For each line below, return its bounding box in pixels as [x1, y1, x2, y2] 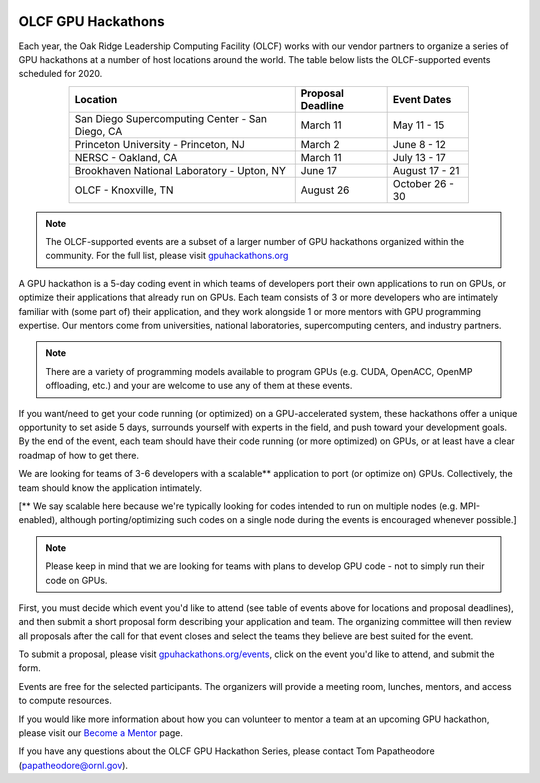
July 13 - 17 [392, 150, 447, 164]
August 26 [300, 183, 350, 197]
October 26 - [392, 176, 455, 190]
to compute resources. [18, 695, 112, 707]
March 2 [300, 137, 340, 151]
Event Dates [392, 92, 452, 106]
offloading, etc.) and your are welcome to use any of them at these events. [45, 380, 353, 392]
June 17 [300, 163, 337, 177]
